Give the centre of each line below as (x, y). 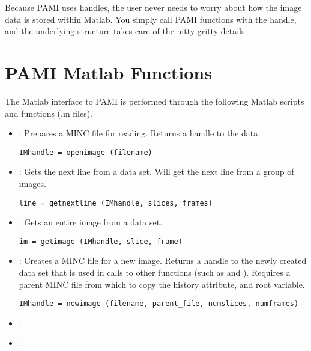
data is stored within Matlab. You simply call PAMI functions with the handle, (151, 19)
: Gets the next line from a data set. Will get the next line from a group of (156, 172)
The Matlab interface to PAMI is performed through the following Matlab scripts (155, 101)
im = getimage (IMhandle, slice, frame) (101, 241)
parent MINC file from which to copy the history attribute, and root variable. (162, 284)
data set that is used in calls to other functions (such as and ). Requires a (155, 273)
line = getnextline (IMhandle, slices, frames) (116, 203)
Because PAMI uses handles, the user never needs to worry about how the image (153, 7)
